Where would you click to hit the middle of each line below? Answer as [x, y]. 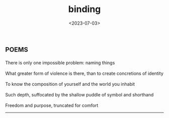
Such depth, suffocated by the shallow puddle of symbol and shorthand [79, 94]
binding [84, 9]
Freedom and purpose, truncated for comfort [52, 105]
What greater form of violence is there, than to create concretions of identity [84, 73]
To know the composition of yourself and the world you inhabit [70, 84]
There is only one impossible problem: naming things [60, 63]
